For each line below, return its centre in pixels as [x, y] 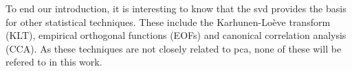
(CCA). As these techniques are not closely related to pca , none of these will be [174, 48]
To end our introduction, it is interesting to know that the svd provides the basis [176, 8]
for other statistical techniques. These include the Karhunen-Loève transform [168, 22]
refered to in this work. [54, 62]
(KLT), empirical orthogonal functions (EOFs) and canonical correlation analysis [176, 35]
